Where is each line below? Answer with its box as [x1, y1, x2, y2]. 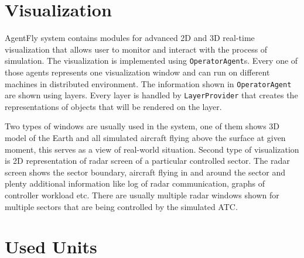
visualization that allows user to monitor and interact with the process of [5, 43, 268, 55]
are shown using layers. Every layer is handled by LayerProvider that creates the [5, 89, 298, 101]
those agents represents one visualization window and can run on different [5, 66, 270, 78]
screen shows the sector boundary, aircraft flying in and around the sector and [5, 166, 286, 178]
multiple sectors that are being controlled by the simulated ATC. [5, 200, 238, 212]
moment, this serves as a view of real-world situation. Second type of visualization [5, 143, 299, 155]
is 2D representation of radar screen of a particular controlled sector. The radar [5, 154, 290, 167]
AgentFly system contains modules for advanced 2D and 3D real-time [5, 32, 255, 44]
